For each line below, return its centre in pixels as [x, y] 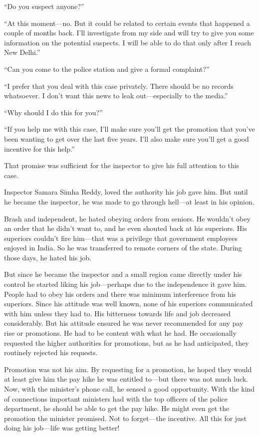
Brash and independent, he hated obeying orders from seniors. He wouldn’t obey [127, 218]
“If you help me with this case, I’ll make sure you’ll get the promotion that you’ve [129, 129]
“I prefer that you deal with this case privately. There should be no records [119, 86]
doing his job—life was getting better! [62, 428]
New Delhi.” [22, 52]
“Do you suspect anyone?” [44, 6]
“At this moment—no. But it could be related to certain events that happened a [127, 23]
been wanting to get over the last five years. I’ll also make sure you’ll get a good [127, 138]
